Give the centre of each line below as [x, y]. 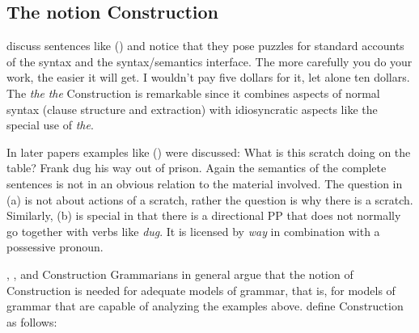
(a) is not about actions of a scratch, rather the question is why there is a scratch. [210, 199]
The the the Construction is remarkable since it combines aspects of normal [193, 93]
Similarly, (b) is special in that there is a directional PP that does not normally [204, 215]
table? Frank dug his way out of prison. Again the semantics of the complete [197, 168]
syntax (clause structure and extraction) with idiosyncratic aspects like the [192, 109]
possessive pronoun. [55, 247]
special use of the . [50, 125]
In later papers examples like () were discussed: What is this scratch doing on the [209, 152]
